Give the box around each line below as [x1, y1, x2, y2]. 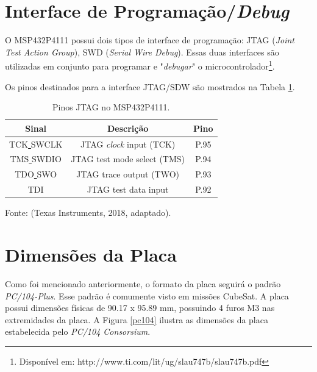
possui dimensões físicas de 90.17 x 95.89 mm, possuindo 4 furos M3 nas [5, 301, 275, 314]
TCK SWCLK [9, 137, 63, 150]
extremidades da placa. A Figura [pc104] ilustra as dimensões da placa [5, 313, 268, 326]
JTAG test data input [87, 183, 169, 196]
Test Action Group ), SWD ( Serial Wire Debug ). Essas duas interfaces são [5, 45, 279, 58]
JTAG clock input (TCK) [80, 137, 176, 150]
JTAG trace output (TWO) [76, 168, 180, 181]
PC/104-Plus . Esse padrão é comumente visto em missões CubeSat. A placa [5, 289, 289, 302]
